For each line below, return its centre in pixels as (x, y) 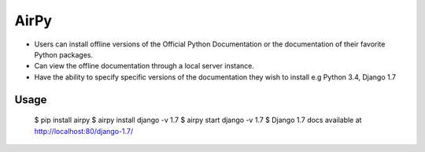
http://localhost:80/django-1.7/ (84, 131)
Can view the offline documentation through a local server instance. (144, 66)
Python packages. (64, 54)
